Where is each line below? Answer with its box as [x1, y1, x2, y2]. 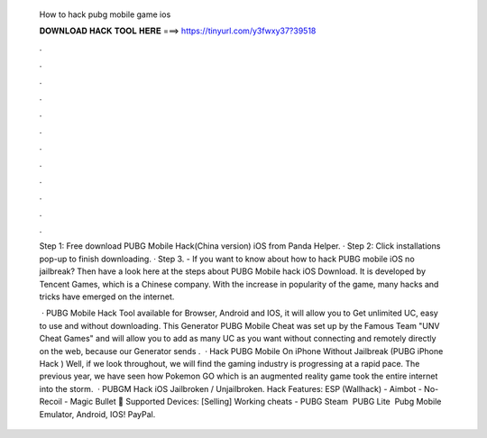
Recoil [39, 397, 63, 407]
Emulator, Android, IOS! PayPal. [39, 408, 156, 419]
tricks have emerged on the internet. [39, 291, 175, 302]
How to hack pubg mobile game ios [39, 9, 171, 20]
